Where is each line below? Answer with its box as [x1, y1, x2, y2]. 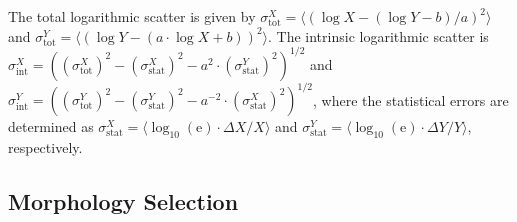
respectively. [8, 136, 83, 157]
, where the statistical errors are [313, 89, 509, 110]
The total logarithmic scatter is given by [8, 6, 256, 26]
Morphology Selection [8, 185, 239, 216]
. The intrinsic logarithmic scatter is [268, 25, 489, 46]
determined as [8, 116, 94, 137]
